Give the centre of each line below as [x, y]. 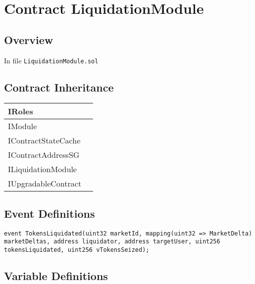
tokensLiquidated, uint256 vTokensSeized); [77, 250]
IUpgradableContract [45, 184]
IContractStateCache [44, 141]
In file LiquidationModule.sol [51, 60]
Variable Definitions [56, 276]
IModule [23, 126]
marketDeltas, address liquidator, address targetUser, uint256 [112, 242]
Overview [29, 39]
